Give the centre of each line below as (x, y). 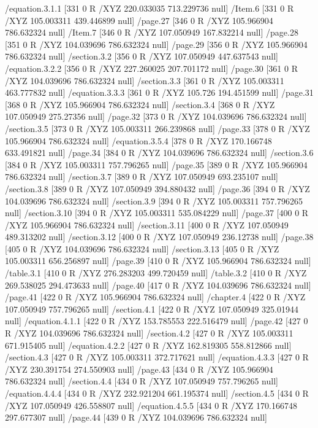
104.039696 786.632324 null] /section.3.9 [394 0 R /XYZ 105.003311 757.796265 (154, 200)
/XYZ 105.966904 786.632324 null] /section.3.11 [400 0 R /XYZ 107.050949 (147, 224)
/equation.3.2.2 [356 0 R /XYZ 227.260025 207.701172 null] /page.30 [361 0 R (151, 68)
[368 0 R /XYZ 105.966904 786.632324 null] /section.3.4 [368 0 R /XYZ (140, 104)
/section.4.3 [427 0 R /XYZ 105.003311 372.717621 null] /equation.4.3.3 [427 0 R (157, 357)
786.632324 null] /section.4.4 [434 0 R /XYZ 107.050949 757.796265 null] (142, 381)
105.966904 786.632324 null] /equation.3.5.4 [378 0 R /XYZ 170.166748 (138, 140)
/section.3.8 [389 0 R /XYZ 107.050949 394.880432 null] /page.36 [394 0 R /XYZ (157, 188)
